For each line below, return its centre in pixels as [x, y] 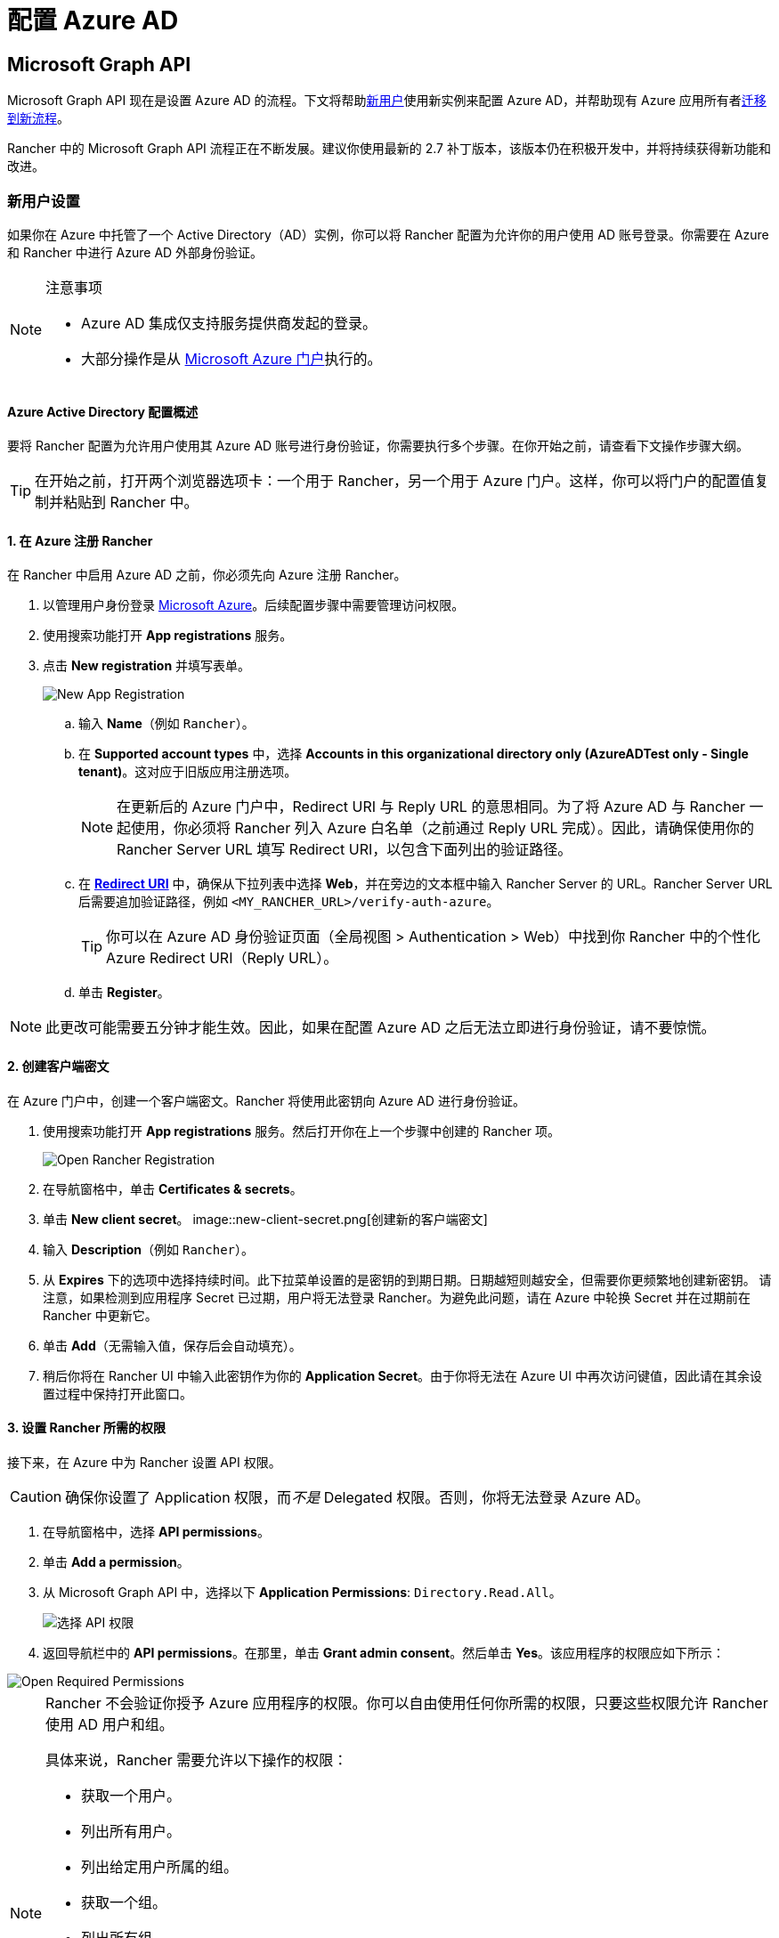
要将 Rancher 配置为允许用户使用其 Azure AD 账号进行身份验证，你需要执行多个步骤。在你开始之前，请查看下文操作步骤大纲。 [378, 446]
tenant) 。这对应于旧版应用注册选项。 [188, 772]
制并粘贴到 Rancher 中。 [117, 503]
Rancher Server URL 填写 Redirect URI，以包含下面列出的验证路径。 [345, 850]
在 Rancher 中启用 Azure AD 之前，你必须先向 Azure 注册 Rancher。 [207, 575]
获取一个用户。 [131, 1795]
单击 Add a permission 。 [116, 1561]
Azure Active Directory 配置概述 [103, 411]
